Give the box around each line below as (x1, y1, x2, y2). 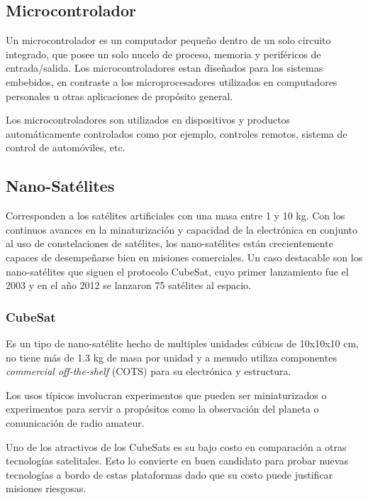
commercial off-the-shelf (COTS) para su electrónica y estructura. (6, 364, 291, 379)
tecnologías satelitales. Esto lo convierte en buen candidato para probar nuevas (6, 453, 348, 468)
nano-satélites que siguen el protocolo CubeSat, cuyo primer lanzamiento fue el (6, 263, 349, 278)
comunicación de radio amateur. (6, 415, 145, 430)
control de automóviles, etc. (6, 140, 126, 155)
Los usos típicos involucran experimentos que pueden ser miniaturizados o (6, 387, 327, 402)
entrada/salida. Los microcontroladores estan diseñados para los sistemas (6, 60, 323, 75)
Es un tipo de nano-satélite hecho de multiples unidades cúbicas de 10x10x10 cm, (6, 335, 359, 350)
